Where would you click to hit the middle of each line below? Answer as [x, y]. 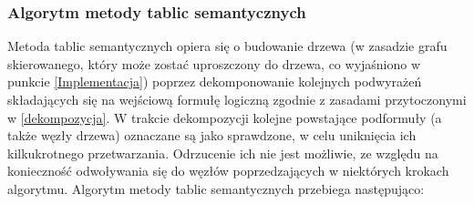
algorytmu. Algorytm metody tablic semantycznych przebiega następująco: [216, 188]
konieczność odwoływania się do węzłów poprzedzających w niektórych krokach [228, 171]
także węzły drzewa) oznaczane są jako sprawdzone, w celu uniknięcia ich [212, 135]
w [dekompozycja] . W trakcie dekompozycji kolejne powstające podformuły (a [225, 117]
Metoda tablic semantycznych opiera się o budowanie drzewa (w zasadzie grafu [227, 46]
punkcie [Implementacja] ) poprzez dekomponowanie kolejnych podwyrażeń [215, 82]
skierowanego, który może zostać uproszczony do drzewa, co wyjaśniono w [214, 63]
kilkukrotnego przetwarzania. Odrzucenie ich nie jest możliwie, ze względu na [223, 153]
